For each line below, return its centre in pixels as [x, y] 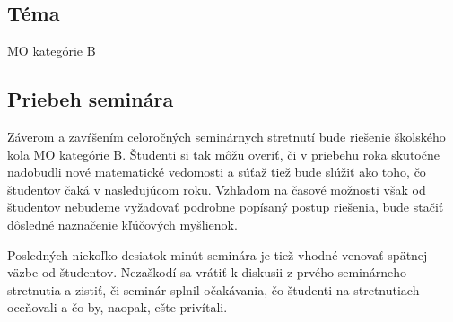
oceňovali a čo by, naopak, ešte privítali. [118, 307]
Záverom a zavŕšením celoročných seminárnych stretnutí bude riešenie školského [226, 136]
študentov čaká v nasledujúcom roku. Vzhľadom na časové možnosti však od [217, 189]
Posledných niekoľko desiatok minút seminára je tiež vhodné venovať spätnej [218, 254]
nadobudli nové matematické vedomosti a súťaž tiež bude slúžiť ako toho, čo [217, 172]
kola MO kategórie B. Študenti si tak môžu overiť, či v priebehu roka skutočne [223, 154]
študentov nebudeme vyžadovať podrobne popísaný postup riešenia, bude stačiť [226, 207]
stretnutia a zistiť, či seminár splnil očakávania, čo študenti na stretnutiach [213, 289]
